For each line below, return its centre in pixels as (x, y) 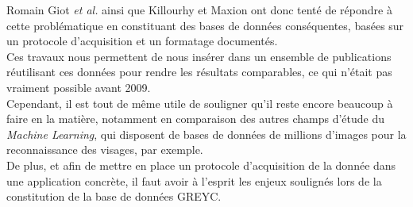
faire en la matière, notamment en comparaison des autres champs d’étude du (196, 119)
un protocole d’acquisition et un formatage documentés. (142, 41)
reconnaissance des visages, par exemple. (105, 149)
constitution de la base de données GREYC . (114, 196)
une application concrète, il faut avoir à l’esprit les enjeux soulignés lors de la (194, 180)
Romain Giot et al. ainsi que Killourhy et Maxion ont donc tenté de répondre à (199, 10)
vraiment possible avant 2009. (79, 87)
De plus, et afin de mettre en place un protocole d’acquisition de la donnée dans (201, 165)
